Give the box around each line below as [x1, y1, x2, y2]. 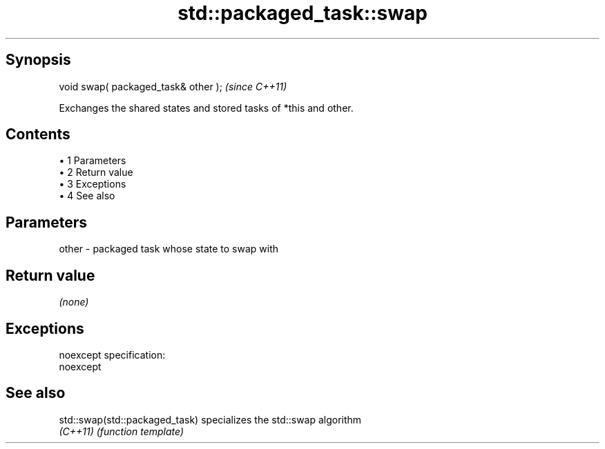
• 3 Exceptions [59, 178, 126, 190]
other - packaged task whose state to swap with [59, 243, 279, 255]
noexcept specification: [59, 348, 166, 361]
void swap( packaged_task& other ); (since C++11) [59, 80, 287, 92]
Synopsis [6, 51, 71, 69]
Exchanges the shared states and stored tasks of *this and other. [59, 101, 354, 114]
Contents [6, 126, 70, 143]
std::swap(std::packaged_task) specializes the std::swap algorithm [59, 413, 362, 426]
